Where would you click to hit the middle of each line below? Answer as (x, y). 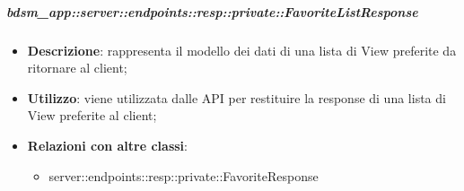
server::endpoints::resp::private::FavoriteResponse (184, 175)
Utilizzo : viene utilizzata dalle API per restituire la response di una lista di (236, 97)
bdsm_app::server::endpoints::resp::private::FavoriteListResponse (212, 11)
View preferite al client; (92, 115)
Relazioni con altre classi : (107, 145)
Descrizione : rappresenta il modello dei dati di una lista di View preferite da (242, 50)
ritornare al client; (77, 68)
